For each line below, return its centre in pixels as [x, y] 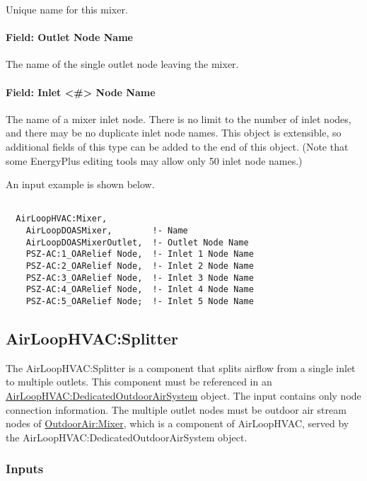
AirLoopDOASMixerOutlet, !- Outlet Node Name [137, 242]
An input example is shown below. [80, 184]
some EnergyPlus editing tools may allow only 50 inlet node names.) [154, 160]
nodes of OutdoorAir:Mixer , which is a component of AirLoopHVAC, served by [177, 423]
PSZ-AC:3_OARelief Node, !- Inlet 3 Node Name [140, 278]
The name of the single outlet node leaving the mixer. [122, 64]
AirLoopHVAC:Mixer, [62, 219]
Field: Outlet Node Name [69, 37]
